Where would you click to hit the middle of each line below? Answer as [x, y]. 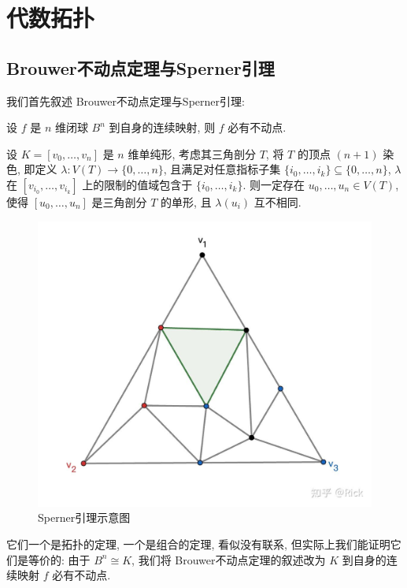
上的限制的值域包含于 [137, 184]
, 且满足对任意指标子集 [222, 169]
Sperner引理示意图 [84, 517]
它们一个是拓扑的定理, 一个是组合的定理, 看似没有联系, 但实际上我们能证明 [198, 544]
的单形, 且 [186, 201]
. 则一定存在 [274, 184]
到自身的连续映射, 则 [162, 127]
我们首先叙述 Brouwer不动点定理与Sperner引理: [126, 100]
